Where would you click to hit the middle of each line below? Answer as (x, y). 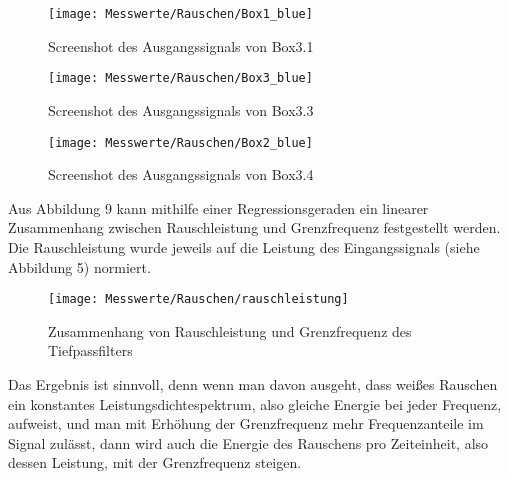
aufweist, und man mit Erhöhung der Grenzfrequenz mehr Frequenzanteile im (246, 423)
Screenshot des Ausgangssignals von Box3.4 (181, 174)
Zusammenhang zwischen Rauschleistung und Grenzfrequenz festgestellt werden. (254, 227)
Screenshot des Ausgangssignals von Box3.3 (181, 109)
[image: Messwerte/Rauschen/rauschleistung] (198, 299)
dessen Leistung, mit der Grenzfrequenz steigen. (155, 462)
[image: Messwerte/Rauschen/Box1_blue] (180, 14)
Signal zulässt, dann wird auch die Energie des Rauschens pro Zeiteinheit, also (248, 442)
